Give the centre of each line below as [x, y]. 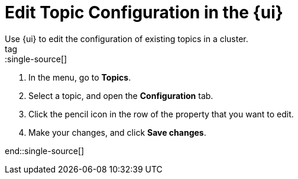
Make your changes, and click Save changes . [117, 132]
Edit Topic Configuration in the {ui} [144, 12]
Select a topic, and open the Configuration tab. [121, 95]
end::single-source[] [45, 151]
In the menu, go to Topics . [80, 77]
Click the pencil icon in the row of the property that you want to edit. [161, 114]
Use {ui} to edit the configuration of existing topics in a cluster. [127, 39]
